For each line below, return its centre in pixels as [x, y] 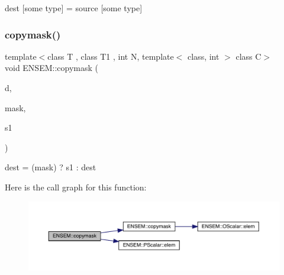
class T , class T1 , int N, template [111, 56]
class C [248, 56]
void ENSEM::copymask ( [51, 68]
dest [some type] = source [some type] [74, 8]
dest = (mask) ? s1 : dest [51, 167]
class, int [204, 56]
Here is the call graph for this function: [76, 187]
